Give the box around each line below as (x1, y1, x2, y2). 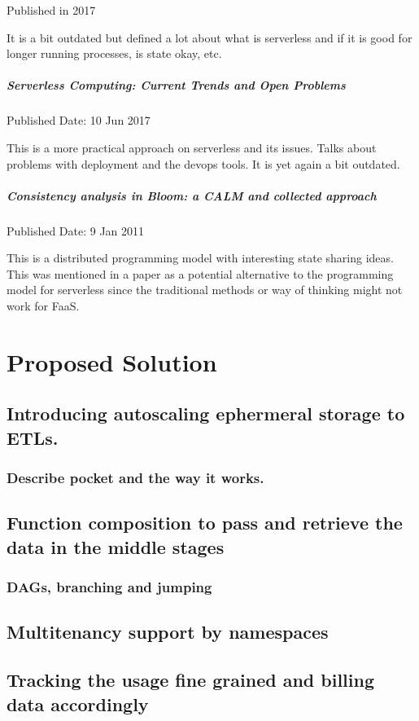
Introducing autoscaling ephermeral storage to (7, 401, 405, 426)
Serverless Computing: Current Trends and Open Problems (7, 77, 346, 94)
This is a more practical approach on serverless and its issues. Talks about (7, 138, 377, 156)
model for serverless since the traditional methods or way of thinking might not (7, 281, 403, 298)
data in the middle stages (7, 534, 225, 559)
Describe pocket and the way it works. (7, 468, 264, 488)
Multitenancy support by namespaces (7, 619, 329, 644)
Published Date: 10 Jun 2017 (7, 112, 151, 129)
